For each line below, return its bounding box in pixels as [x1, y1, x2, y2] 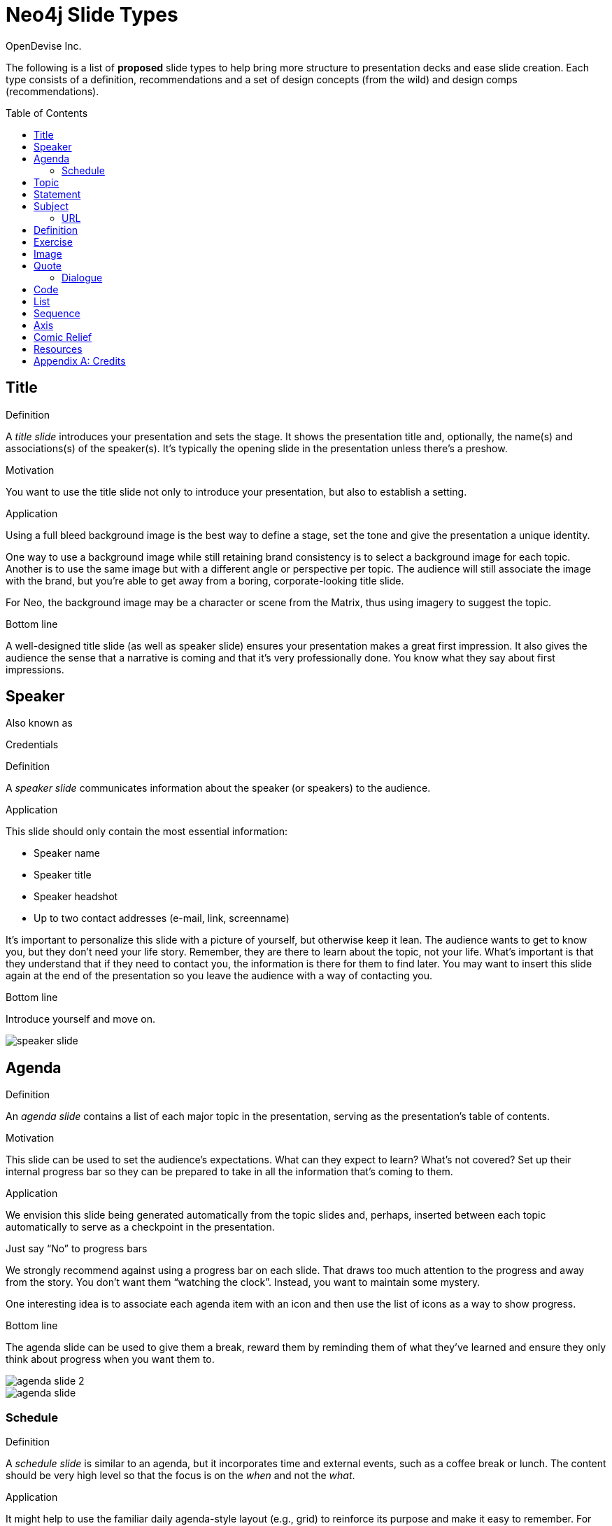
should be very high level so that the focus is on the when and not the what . [6, 1469, 355, 1482]
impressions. [6, 663, 64, 675]
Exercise [34, 235, 73, 248]
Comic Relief [34, 330, 92, 343]
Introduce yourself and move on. [6, 1013, 156, 1025]
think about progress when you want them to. [6, 1353, 215, 1366]
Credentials [6, 738, 59, 751]
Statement [34, 188, 81, 200]
